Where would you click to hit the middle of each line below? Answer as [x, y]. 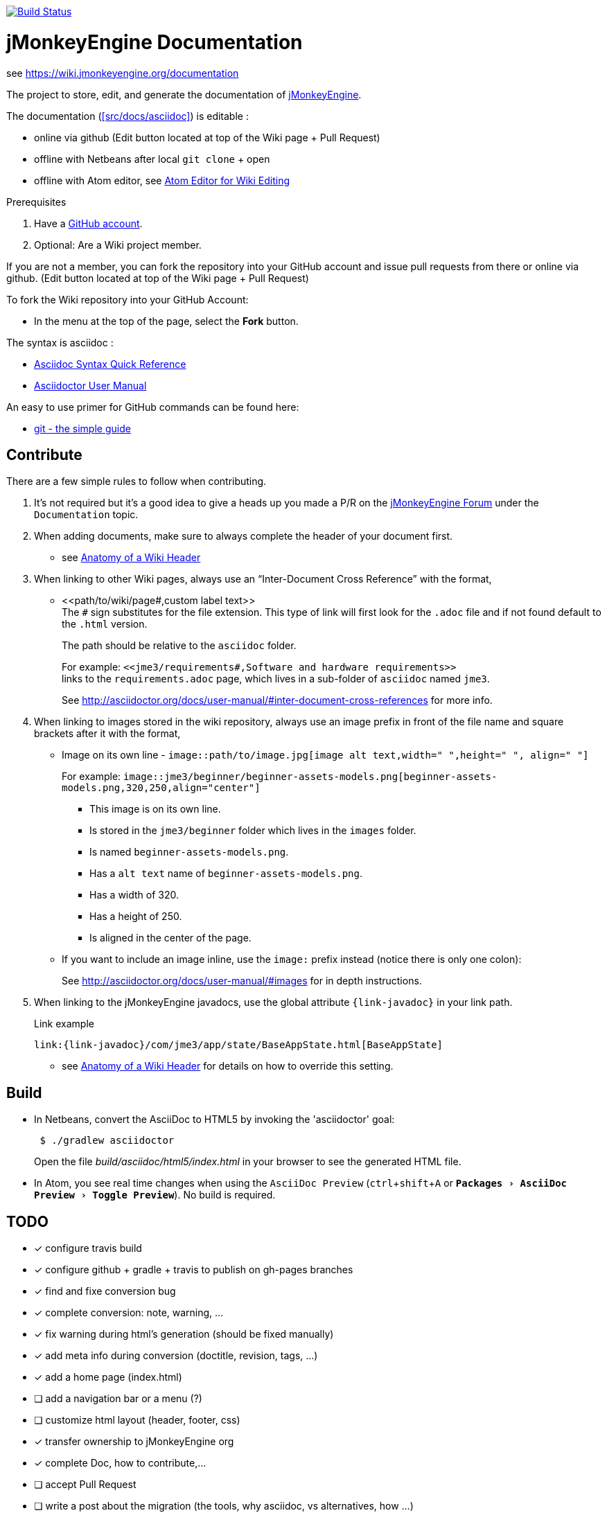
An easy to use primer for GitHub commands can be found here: [153, 407]
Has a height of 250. [136, 917]
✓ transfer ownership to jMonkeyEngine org [134, 1442]
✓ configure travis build [88, 1248]
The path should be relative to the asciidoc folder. [179, 646]
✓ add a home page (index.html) [108, 1377]
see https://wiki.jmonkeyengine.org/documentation [123, 73]
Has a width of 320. [134, 895]
